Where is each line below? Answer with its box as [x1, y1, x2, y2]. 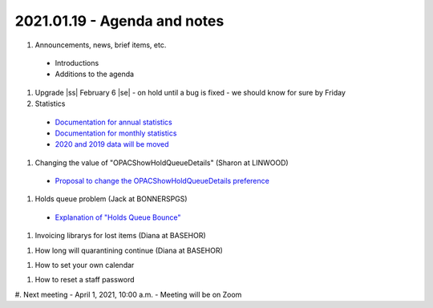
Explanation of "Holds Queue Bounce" [55, 213, 181, 222]
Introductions [55, 58, 99, 67]
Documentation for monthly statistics [55, 128, 177, 138]
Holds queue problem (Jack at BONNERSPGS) [34, 194, 188, 204]
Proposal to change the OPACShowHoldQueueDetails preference [55, 176, 270, 186]
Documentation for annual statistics [55, 117, 172, 127]
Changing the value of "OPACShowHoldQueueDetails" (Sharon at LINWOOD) [34, 157, 289, 168]
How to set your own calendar [34, 261, 135, 270]
